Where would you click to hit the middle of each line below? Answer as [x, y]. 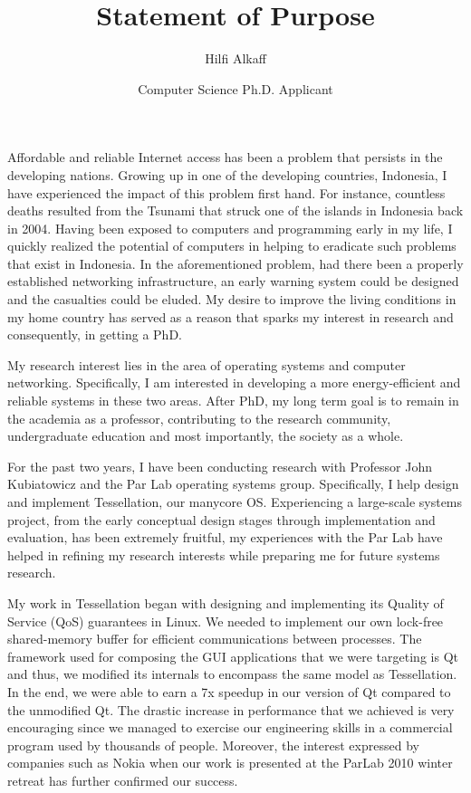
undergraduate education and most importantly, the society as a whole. [206, 436]
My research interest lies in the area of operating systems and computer [207, 364]
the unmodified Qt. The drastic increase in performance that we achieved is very [231, 709]
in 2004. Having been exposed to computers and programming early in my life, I [230, 228]
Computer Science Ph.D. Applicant [235, 88]
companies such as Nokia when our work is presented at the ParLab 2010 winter [230, 763]
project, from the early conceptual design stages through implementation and [221, 519]
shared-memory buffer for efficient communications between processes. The [215, 639]
